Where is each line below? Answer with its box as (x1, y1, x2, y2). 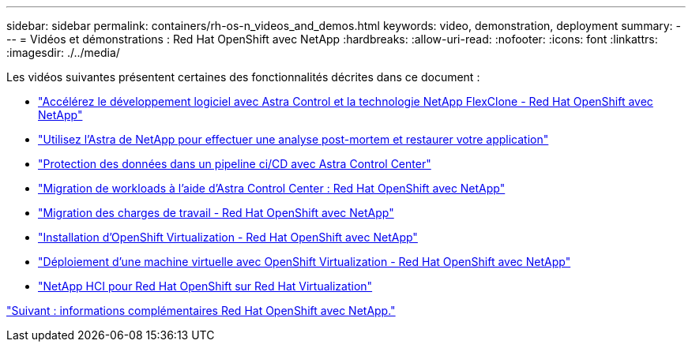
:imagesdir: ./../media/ (6, 46, 120, 59)
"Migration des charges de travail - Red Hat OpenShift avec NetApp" (38, 206, 394, 219)
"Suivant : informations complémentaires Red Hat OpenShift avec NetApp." (6, 304, 396, 317)
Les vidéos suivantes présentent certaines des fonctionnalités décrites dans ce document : (6, 70, 480, 84)
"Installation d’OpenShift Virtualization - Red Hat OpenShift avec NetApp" (38, 230, 418, 244)
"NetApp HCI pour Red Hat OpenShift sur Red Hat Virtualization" (38, 279, 373, 293)
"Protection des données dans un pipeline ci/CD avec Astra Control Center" (38, 157, 431, 170)
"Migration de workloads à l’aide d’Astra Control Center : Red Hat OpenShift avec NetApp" (38, 181, 506, 195)
